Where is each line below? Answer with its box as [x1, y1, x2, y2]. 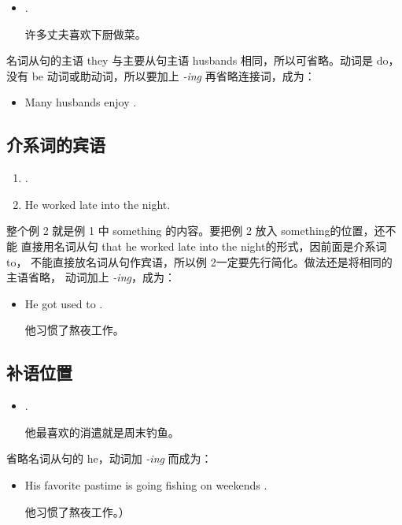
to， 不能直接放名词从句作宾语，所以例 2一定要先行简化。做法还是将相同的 [6, 253, 393, 270]
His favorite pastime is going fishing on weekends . [24, 476, 267, 493]
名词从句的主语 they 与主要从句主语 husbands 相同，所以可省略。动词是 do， [6, 52, 400, 69]
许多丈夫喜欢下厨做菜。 [24, 25, 146, 42]
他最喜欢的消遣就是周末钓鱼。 [24, 423, 179, 440]
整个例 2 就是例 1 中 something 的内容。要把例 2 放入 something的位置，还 [6, 222, 385, 239]
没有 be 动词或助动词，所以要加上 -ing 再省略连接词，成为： [6, 67, 315, 84]
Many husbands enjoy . [24, 94, 137, 110]
